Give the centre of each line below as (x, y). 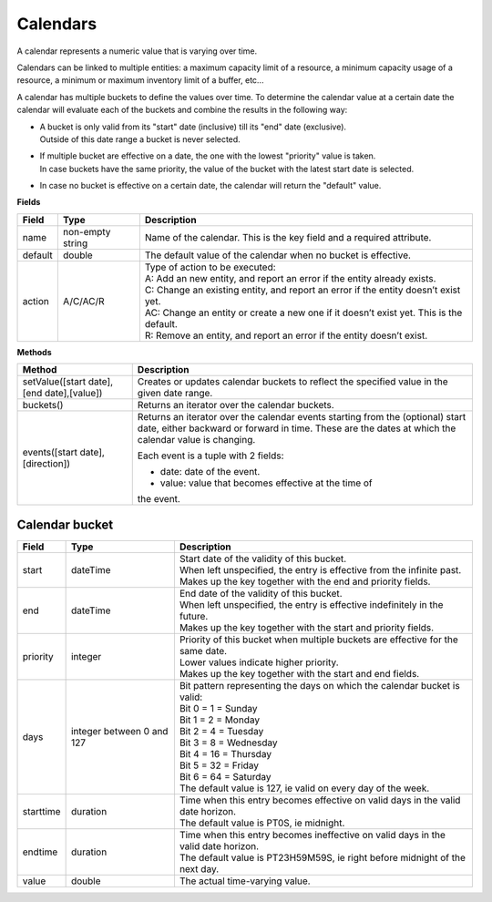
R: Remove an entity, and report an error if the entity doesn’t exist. (286, 335)
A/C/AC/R (83, 301)
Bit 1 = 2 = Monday (219, 720)
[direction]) (46, 464)
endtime (40, 852)
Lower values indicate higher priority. (259, 662)
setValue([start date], (68, 382)
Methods (34, 352)
